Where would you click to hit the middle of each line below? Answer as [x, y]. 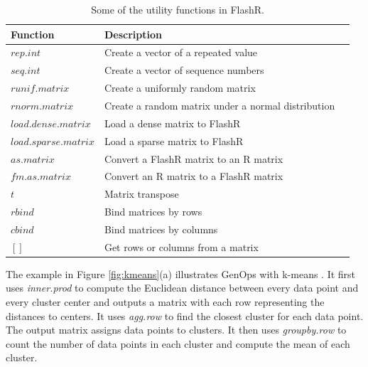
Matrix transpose [141, 194]
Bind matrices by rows [153, 212]
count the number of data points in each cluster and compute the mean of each [178, 343]
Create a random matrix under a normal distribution [220, 105]
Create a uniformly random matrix [180, 88]
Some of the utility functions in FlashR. [178, 9]
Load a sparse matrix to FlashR [174, 140]
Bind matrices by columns [161, 229]
